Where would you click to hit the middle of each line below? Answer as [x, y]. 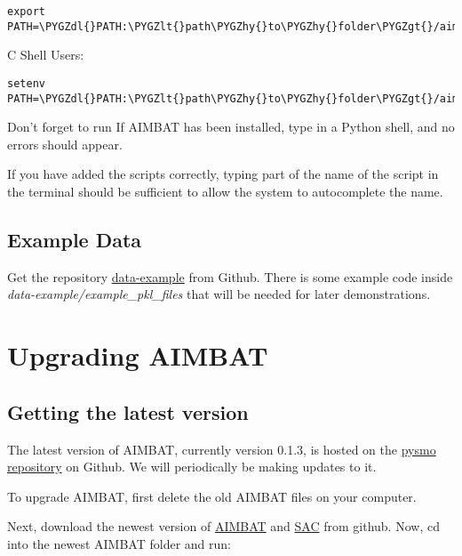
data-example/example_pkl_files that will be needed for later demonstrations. [219, 294]
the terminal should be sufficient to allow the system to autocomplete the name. [225, 191]
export [26, 12]
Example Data [75, 239]
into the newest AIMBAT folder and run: [119, 543]
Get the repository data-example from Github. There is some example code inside [230, 276]
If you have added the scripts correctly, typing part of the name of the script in [223, 174]
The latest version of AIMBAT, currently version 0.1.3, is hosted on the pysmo [222, 449]
